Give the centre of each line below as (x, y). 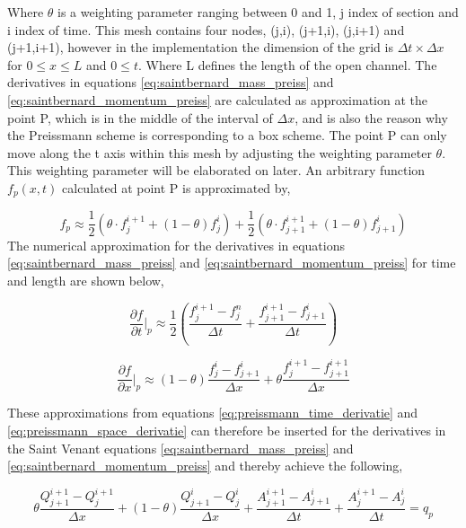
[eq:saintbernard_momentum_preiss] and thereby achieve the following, (205, 466)
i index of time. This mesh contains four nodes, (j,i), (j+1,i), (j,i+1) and (206, 29)
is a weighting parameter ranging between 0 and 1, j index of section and (258, 12)
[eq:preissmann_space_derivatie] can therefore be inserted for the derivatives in (227, 430)
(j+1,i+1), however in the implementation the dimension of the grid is (200, 47)
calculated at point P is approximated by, (176, 187)
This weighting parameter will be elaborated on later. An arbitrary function (216, 170)
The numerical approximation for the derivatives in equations (176, 245)
